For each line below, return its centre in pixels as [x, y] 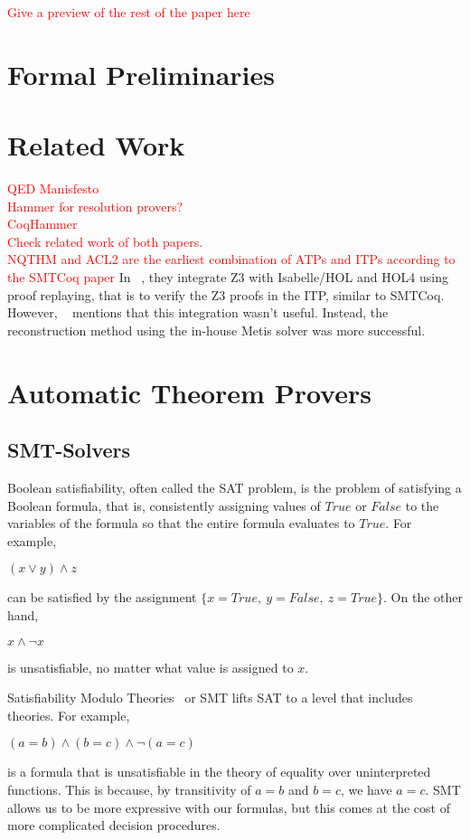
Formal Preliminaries [141, 74]
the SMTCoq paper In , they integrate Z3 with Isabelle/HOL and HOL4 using [228, 277]
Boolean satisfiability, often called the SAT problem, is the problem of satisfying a [235, 488]
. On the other [423, 597]
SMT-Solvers [69, 450]
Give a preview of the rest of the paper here [129, 12]
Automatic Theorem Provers [189, 392]
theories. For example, [69, 715]
